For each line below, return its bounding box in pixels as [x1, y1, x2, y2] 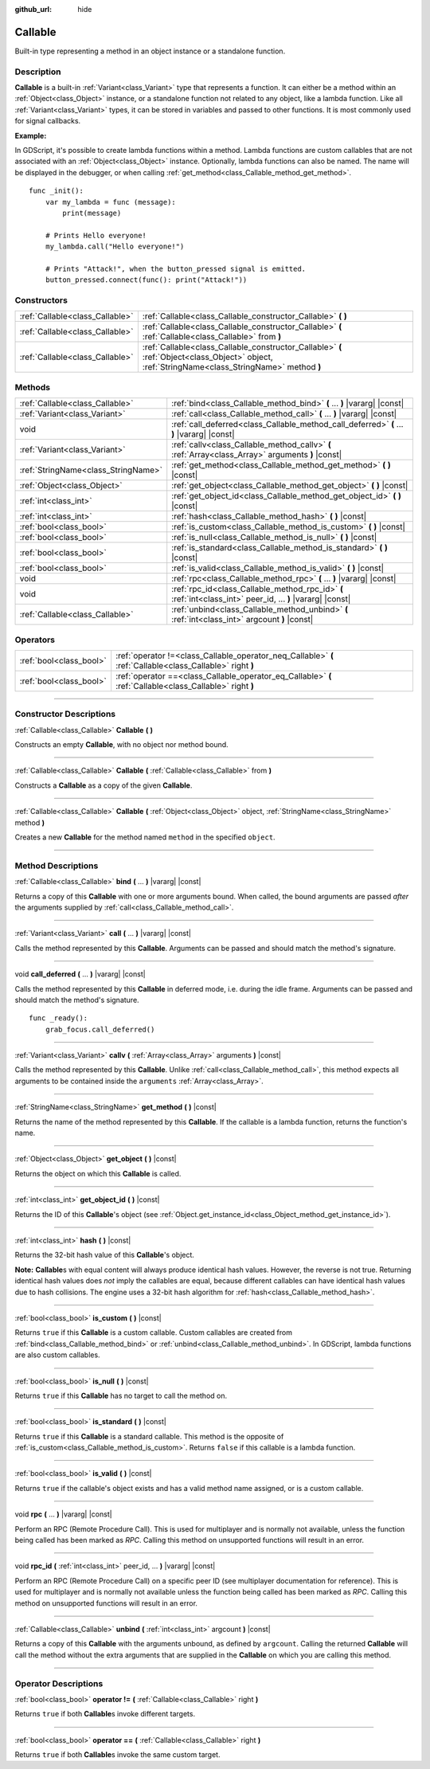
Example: [14, 131, 47, 140]
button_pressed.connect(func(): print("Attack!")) [45, 276, 248, 284]
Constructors [14, 295, 68, 306]
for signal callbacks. [14, 116, 81, 126]
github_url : [14, 5, 52, 14]
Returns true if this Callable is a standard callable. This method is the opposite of [14, 1431, 284, 1441]
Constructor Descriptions [14, 709, 115, 720]
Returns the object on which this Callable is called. [14, 1168, 182, 1178]
